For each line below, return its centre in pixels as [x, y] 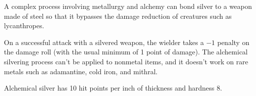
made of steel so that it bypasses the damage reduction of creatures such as [118, 16]
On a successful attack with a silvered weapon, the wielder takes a [104, 42]
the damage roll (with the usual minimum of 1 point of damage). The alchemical [126, 52]
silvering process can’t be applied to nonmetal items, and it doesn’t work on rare [126, 61]
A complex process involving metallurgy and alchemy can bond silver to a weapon [128, 6]
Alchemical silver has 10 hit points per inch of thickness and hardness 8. [113, 88]
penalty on [233, 42]
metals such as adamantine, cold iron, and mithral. [81, 71]
